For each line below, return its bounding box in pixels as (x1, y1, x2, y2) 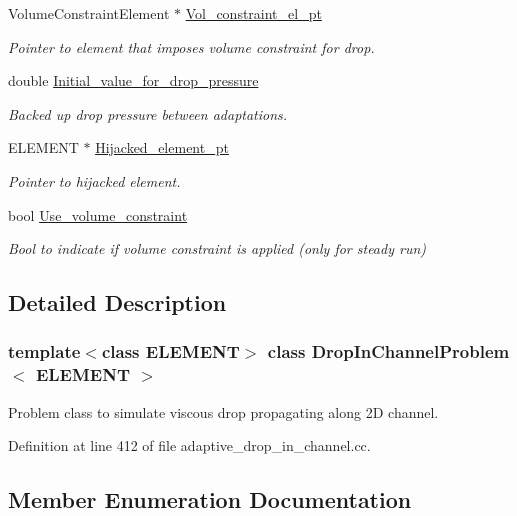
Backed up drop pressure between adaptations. (8, 103, 288, 124)
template (8, 339, 81, 364)
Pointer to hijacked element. (8, 170, 181, 191)
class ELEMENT (101, 339, 240, 364)
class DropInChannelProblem (267, 339, 510, 364)
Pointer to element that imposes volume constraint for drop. (8, 36, 375, 57)
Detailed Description (8, 287, 227, 318)
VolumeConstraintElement (8, 3, 170, 23)
